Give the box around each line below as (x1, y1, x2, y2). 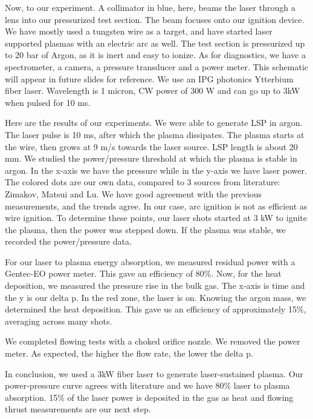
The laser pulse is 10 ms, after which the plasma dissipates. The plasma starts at (5, 128, 305, 140)
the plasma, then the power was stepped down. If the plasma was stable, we (5, 223, 286, 236)
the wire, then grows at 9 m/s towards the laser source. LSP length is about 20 (5, 140, 298, 153)
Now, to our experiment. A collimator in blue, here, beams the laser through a (5, 1, 295, 13)
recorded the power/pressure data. (5, 235, 132, 248)
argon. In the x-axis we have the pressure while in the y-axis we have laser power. (5, 163, 307, 176)
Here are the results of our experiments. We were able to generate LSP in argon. (5, 116, 303, 129)
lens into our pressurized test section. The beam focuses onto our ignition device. (5, 13, 305, 25)
